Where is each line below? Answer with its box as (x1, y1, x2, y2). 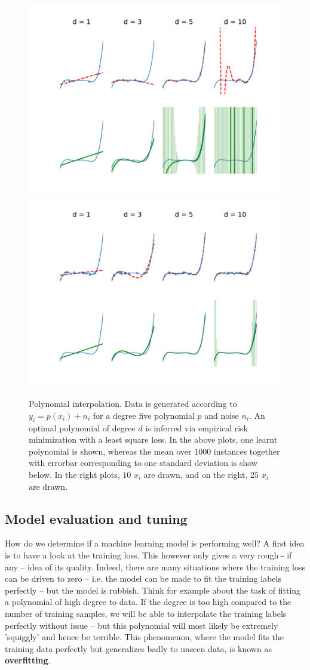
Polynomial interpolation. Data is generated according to (29, 397, 237, 410)
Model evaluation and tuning (5, 509, 188, 527)
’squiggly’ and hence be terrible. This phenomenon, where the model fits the (5, 631, 284, 643)
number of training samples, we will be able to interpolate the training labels (5, 607, 287, 619)
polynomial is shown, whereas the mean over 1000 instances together (29, 444, 280, 457)
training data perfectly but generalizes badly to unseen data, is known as (5, 642, 272, 654)
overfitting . (5, 654, 51, 666)
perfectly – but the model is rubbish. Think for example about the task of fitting (5, 583, 301, 596)
